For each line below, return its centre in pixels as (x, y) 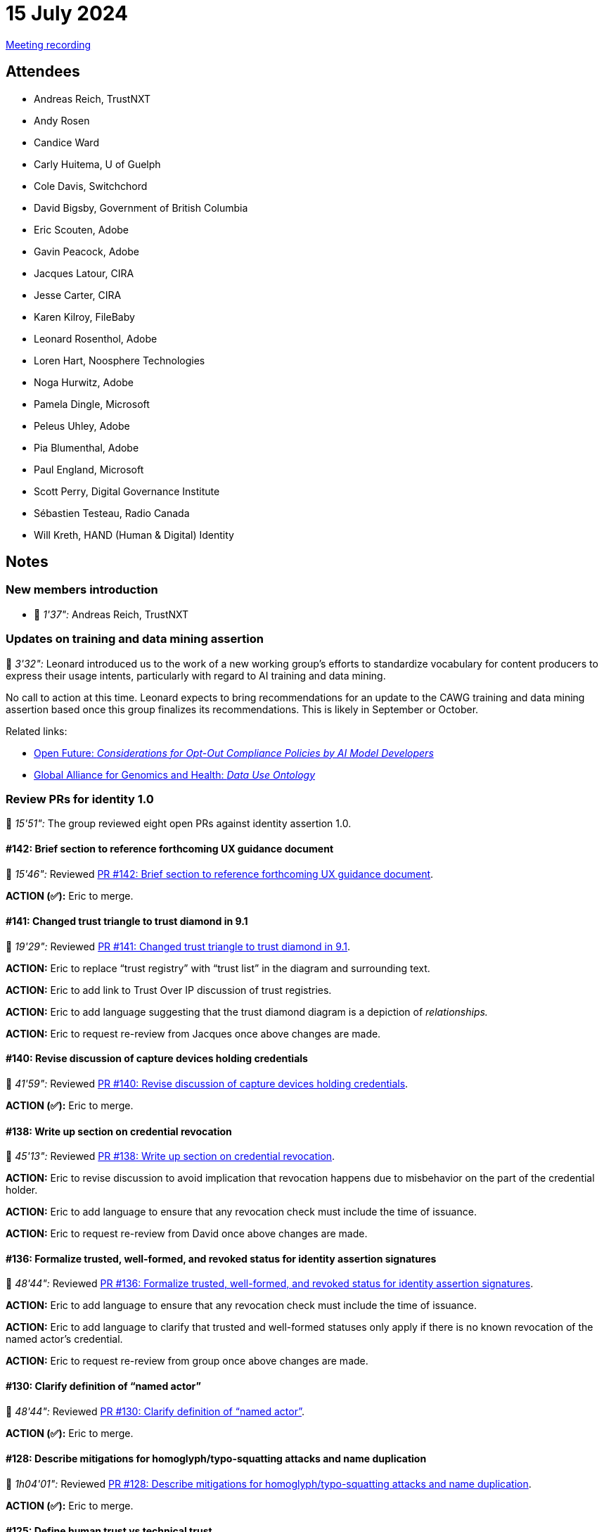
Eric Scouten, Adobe (82, 229)
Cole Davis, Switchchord (91, 186)
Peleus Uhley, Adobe (82, 426)
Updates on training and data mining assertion (135, 639)
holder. (22, 1190)
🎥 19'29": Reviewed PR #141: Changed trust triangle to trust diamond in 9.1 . (178, 946)
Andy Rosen (62, 120)
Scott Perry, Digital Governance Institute (127, 491)
